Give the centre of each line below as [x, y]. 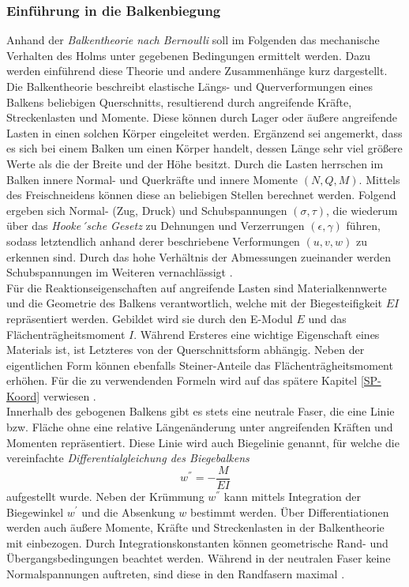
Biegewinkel [35, 512]
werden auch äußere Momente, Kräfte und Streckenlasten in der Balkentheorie [195, 527]
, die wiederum [362, 210]
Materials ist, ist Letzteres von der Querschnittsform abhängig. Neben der [186, 350]
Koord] [23, 395]
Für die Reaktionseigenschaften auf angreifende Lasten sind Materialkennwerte [197, 287]
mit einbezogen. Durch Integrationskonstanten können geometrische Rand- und [197, 542]
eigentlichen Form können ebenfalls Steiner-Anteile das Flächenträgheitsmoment [200, 365]
